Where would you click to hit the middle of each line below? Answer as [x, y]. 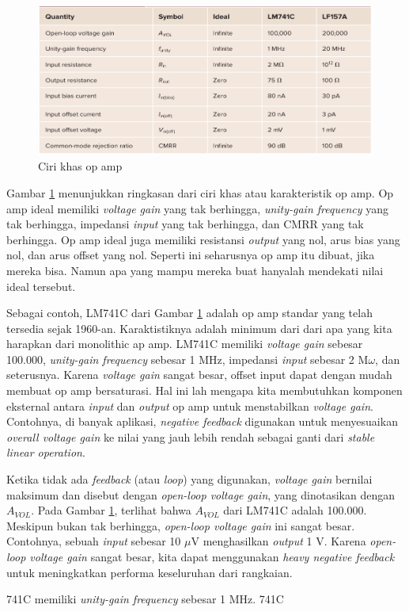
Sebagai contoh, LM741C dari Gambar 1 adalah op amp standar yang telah [189, 313]
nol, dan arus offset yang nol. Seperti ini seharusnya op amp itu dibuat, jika [191, 255]
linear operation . [46, 452]
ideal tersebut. [41, 286]
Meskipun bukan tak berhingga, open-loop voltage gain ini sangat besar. [181, 525]
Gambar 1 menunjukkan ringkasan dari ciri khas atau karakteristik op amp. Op [200, 192]
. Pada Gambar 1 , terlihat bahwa [111, 510]
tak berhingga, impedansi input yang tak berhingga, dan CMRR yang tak [185, 224]
